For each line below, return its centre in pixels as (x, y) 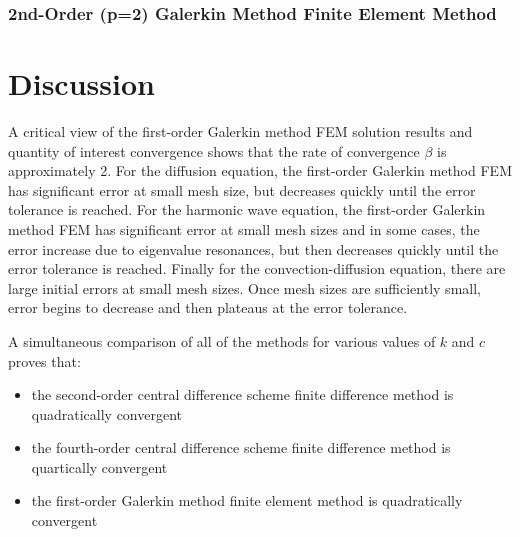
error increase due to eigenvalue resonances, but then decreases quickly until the (253, 248)
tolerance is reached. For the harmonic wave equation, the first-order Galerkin (247, 209)
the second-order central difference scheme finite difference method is (242, 394)
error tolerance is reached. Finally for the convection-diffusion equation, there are (257, 268)
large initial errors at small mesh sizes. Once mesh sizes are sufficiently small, (244, 287)
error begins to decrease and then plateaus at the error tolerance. (208, 307)
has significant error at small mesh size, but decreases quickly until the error (242, 189)
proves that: (44, 360)
